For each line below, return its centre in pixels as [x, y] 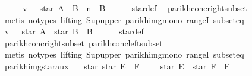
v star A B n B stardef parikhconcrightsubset [135, 8]
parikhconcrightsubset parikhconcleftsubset [84, 42]
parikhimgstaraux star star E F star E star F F [117, 66]
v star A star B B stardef [74, 31]
